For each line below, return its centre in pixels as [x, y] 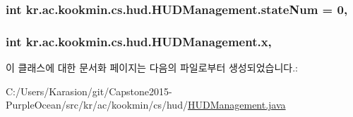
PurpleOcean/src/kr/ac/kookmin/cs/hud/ [97, 105]
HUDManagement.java [237, 105]
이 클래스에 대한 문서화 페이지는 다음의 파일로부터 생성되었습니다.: [152, 68]
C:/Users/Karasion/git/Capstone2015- [89, 91]
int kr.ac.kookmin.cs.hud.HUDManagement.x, [139, 41]
